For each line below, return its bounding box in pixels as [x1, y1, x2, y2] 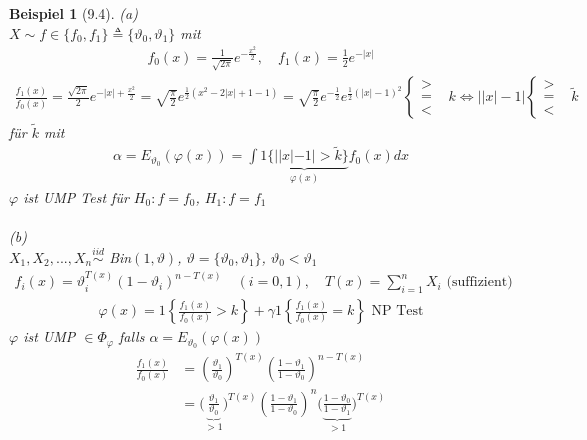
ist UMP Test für [23, 186, 129, 207]
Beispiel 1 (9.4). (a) [9, 3, 138, 23]
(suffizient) [446, 275, 513, 290]
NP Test [371, 304, 424, 319]
